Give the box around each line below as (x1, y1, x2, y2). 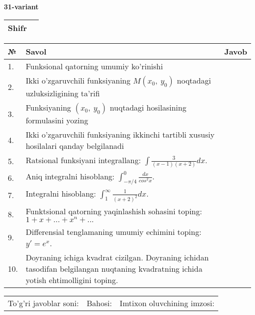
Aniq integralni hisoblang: (25, 170, 115, 182)
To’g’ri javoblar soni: (8, 297, 79, 309)
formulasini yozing (25, 114, 88, 126)
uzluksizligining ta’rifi (25, 87, 100, 99)
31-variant (4, 1, 39, 11)
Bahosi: (86, 297, 112, 309)
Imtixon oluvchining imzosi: (120, 297, 215, 309)
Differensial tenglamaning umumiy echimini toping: (25, 226, 202, 237)
